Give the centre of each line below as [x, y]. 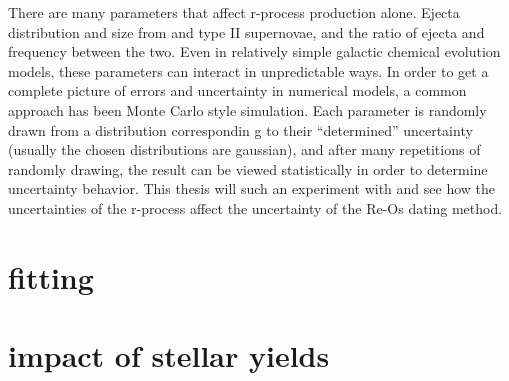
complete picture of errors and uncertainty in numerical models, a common [237, 90]
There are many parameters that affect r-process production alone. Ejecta [234, 12]
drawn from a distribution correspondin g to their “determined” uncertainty [240, 129]
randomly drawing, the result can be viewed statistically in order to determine [248, 168]
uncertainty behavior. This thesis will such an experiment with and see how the [251, 188]
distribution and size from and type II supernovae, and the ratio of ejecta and [246, 31]
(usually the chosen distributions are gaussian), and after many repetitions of [244, 149]
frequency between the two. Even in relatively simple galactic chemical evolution [254, 51]
